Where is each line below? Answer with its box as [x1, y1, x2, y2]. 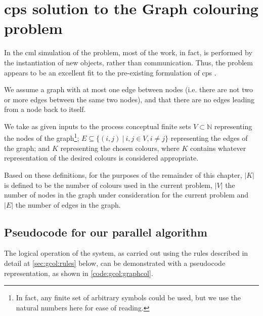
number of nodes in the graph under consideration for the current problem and [4, 189, 249, 200]
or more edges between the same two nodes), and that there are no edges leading [4, 94, 255, 104]
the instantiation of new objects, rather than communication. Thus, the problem [4, 57, 253, 67]
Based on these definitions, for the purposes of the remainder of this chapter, [4, 169, 242, 180]
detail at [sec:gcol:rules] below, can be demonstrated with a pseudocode [4, 258, 226, 268]
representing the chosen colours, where [60, 142, 180, 153]
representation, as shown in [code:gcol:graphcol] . [4, 267, 153, 278]
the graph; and [4, 142, 50, 153]
